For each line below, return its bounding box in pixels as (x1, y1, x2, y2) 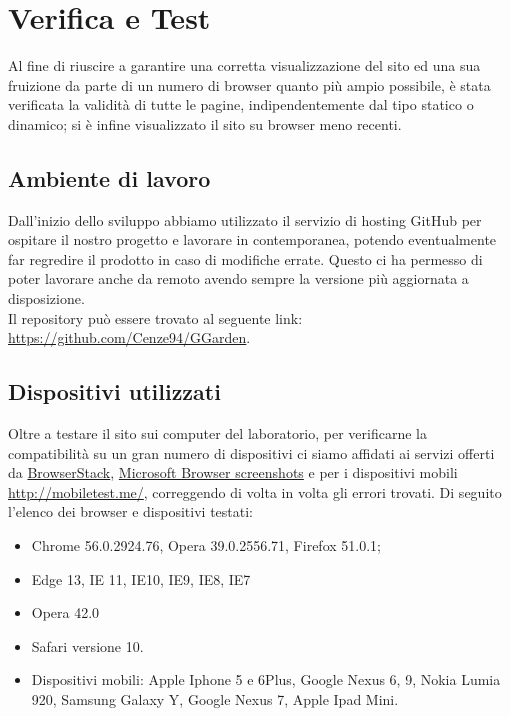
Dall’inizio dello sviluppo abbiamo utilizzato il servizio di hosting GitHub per (8, 209, 482, 230)
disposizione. (8, 288, 85, 309)
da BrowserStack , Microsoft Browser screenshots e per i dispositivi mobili (8, 462, 458, 483)
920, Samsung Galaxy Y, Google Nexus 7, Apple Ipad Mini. (31, 689, 399, 709)
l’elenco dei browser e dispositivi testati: (8, 501, 253, 522)
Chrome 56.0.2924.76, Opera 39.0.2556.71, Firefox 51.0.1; (31, 535, 381, 556)
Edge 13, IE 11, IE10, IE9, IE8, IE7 (31, 568, 251, 589)
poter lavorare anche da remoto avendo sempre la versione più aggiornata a (8, 268, 469, 289)
